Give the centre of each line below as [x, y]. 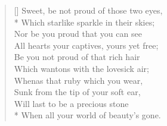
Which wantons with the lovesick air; [81, 68]
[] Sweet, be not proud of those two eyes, [88, 10]
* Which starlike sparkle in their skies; [84, 22]
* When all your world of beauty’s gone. [87, 115]
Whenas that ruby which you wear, [78, 80]
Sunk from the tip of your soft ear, [77, 92]
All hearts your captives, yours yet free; [86, 45]
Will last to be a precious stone [71, 103]
